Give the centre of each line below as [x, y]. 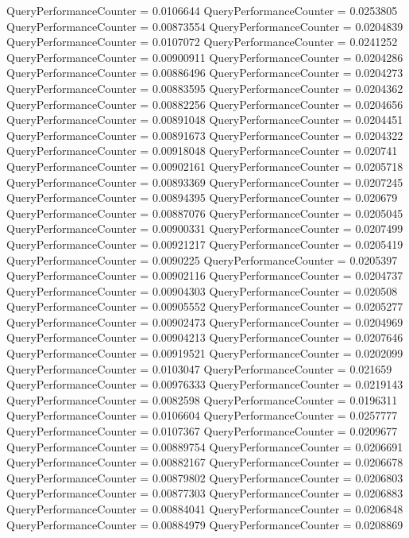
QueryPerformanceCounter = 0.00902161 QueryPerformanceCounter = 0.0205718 [205, 166]
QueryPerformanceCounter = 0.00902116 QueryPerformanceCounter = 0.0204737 [205, 275]
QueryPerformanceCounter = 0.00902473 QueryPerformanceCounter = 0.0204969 [205, 321]
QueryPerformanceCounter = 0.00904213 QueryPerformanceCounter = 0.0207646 [205, 337]
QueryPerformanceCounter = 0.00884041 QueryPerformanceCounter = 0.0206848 [205, 509]
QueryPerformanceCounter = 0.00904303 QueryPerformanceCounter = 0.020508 [202, 290]
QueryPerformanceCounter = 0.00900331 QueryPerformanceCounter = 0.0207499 [205, 228]
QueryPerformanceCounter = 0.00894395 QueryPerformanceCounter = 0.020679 [202, 197]
